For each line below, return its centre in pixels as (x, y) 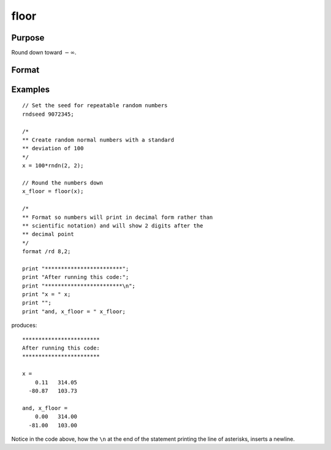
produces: (24, 326)
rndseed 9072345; (48, 114)
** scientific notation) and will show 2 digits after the (113, 226)
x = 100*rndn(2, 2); (53, 166)
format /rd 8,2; (47, 252)
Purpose (28, 38)
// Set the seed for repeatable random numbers (95, 105)
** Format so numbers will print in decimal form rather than (118, 217)
